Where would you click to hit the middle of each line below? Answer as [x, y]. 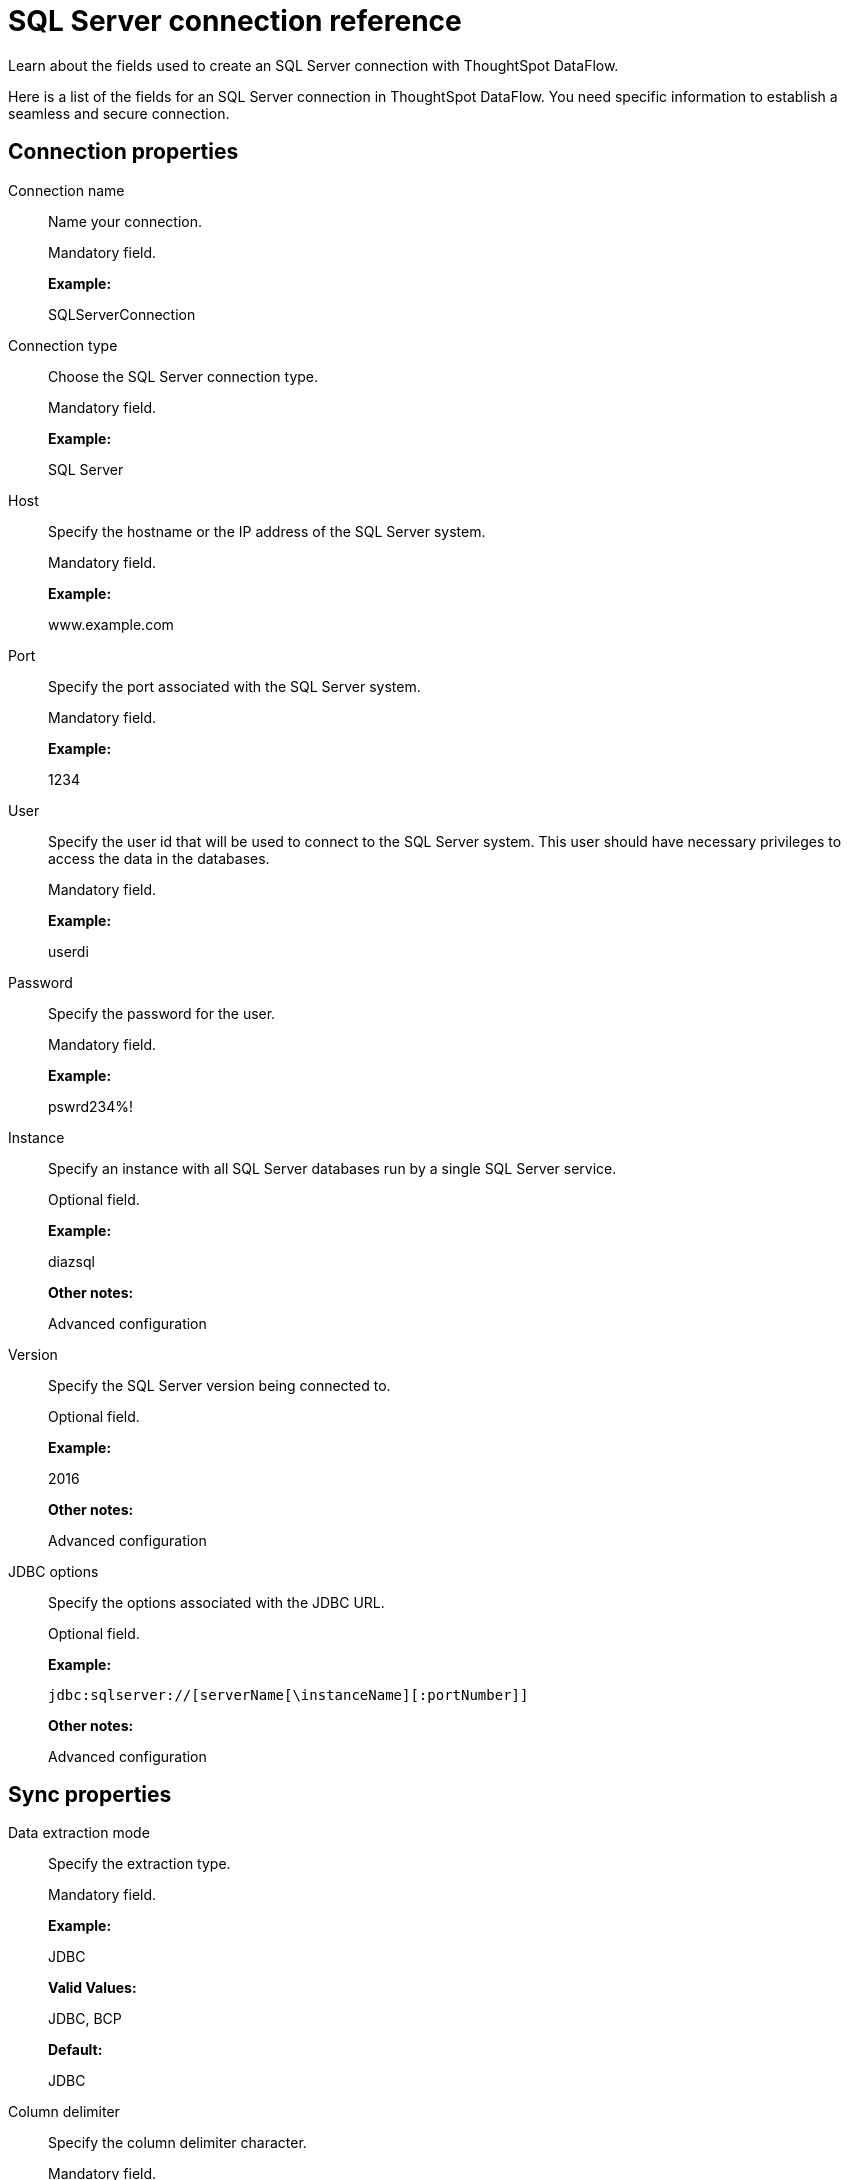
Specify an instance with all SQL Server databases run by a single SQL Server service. [332, 1168]
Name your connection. [125, 221]
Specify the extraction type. [139, 1864]
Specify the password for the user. [162, 1013]
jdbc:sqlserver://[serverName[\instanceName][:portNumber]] [288, 1694]
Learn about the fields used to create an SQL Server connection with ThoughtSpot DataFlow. [313, 65]
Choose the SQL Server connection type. [183, 376]
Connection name [66, 190]
